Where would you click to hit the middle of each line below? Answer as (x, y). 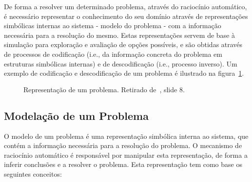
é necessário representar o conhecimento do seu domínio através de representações (126, 16)
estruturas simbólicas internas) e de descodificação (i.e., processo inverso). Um (121, 63)
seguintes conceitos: (33, 174)
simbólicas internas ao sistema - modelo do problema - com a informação (113, 25)
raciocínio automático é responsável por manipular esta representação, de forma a (126, 155)
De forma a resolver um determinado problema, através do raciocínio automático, (126, 6)
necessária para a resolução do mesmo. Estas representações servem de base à (119, 35)
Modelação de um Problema (76, 115)
